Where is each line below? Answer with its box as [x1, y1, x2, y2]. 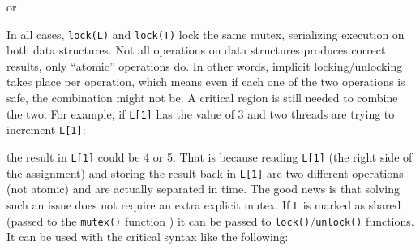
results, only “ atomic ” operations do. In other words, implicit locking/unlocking [6, 57, 403, 74]
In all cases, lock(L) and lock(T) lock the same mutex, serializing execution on [6, 25, 405, 42]
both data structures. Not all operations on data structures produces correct [6, 41, 386, 58]
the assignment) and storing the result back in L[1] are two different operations [6, 164, 404, 181]
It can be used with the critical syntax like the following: [6, 228, 289, 245]
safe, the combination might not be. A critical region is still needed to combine [6, 89, 398, 106]
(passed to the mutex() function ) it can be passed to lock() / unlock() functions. [6, 212, 414, 229]
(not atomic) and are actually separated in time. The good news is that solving [6, 180, 400, 197]
